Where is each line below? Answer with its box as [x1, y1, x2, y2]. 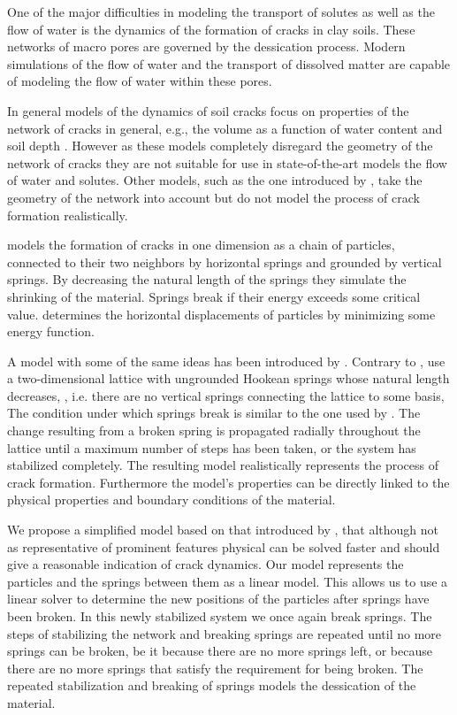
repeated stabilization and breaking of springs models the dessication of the [7, 676, 416, 695]
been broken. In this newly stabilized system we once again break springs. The [7, 607, 432, 625]
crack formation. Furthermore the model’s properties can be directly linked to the [7, 473, 450, 491]
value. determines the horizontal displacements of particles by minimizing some [7, 304, 436, 323]
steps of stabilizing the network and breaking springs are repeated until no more [7, 624, 442, 642]
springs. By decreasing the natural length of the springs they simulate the [7, 270, 407, 288]
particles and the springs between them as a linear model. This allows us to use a [7, 572, 448, 590]
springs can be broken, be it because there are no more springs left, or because [7, 642, 432, 660]
